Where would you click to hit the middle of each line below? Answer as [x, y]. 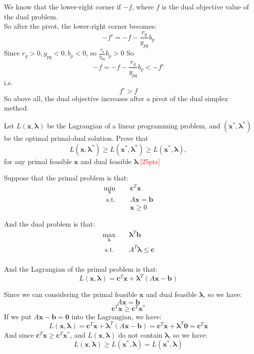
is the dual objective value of [205, 6]
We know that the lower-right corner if [63, 6]
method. [17, 108]
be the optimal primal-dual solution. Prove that [76, 138]
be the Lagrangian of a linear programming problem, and [134, 125]
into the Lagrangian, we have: [116, 316]
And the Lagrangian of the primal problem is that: [81, 268]
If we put [18, 316]
